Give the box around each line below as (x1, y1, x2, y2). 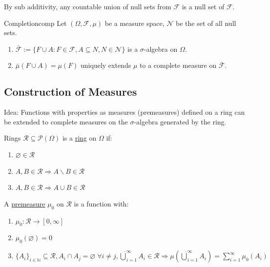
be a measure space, (104, 18, 165, 28)
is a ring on (62, 133, 97, 143)
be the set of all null (176, 18, 236, 28)
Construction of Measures (4, 84, 137, 99)
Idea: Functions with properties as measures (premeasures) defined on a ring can (4, 107, 245, 117)
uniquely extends (81, 60, 131, 70)
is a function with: (74, 198, 129, 208)
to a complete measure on (139, 60, 217, 70)
